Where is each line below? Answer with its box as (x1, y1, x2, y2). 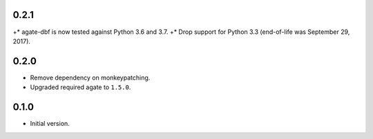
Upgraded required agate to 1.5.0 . (30, 83, 131, 91)
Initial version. (30, 120, 70, 128)
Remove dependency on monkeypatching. (30, 73, 151, 82)
